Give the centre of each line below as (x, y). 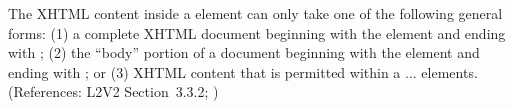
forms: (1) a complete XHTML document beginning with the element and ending (257, 32)
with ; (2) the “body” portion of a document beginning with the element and (244, 52)
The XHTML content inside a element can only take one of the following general (255, 13)
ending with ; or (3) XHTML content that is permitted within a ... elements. (243, 71)
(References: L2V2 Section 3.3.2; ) (113, 91)
